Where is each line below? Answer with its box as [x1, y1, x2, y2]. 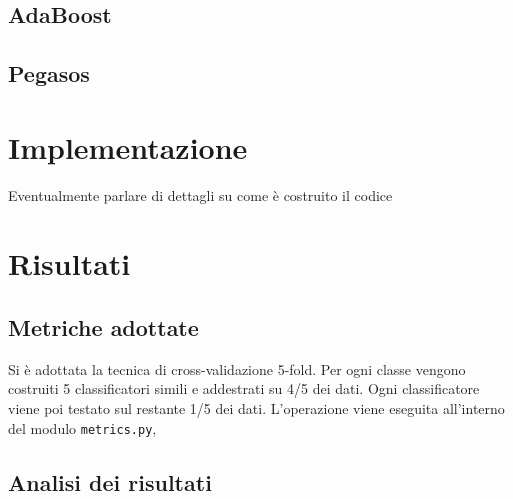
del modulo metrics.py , [8, 417, 157, 438]
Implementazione [8, 126, 248, 167]
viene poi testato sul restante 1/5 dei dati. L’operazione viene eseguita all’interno [8, 398, 505, 419]
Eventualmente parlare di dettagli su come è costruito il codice [8, 184, 393, 205]
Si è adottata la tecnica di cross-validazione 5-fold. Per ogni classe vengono [8, 358, 466, 379]
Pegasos [8, 58, 90, 89]
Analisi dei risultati [8, 466, 212, 497]
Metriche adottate [8, 312, 199, 343]
